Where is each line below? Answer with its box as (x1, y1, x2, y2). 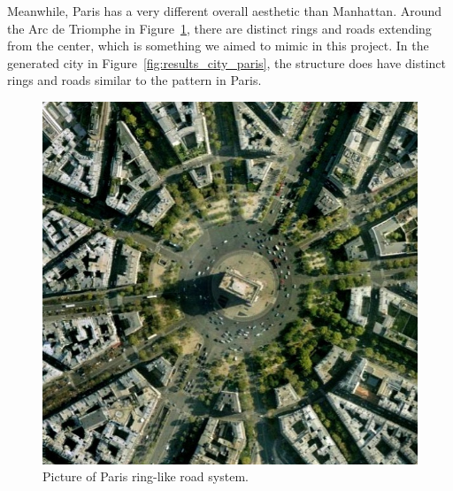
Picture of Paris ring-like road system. (42, 467, 249, 486)
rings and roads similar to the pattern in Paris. (7, 71, 262, 89)
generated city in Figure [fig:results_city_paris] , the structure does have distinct (7, 53, 446, 72)
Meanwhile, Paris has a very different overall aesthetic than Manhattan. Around (7, 2, 442, 19)
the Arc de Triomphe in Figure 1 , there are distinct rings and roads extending (7, 19, 432, 37)
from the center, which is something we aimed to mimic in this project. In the (7, 36, 429, 55)
